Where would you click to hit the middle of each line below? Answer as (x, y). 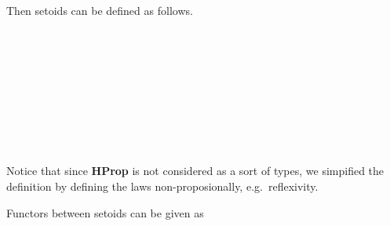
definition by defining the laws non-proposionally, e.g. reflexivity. (162, 186)
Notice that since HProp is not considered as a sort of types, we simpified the (195, 171)
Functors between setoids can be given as (105, 212)
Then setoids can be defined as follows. (100, 10)
